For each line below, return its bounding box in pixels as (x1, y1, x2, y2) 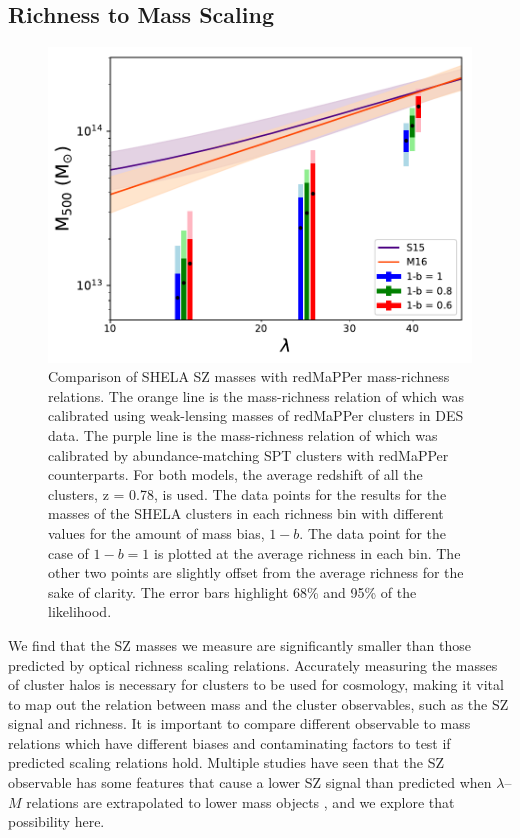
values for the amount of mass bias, (48, 522, 265, 543)
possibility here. (8, 811, 105, 832)
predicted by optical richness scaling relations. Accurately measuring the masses (8, 654, 498, 675)
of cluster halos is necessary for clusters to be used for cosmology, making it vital (8, 674, 504, 695)
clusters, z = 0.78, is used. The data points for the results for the (48, 483, 447, 504)
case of (48, 542, 89, 563)
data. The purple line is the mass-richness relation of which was (48, 424, 438, 445)
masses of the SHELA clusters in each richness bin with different (48, 503, 444, 524)
